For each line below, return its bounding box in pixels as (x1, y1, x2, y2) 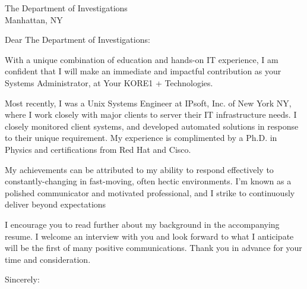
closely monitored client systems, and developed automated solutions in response (5, 120, 299, 132)
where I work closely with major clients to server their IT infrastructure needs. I (5, 108, 297, 121)
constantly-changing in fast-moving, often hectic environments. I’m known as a (5, 175, 292, 187)
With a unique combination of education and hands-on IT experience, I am (5, 53, 278, 65)
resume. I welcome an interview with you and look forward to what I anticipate (5, 230, 294, 242)
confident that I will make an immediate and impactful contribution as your (5, 65, 281, 77)
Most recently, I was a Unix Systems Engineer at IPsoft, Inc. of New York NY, (5, 96, 292, 109)
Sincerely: (5, 273, 40, 285)
